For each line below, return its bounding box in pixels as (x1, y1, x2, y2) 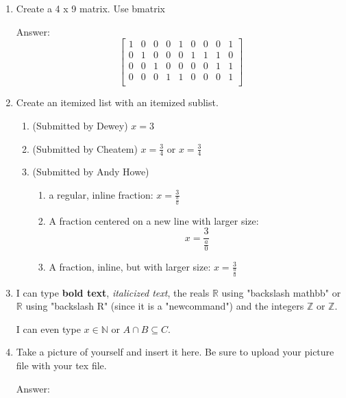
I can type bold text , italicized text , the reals (16, 285, 210, 299)
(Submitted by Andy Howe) (32, 164, 149, 179)
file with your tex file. (16, 358, 107, 372)
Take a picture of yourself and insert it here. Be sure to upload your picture (16, 345, 334, 359)
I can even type (16, 321, 81, 336)
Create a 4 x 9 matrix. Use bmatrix (16, 1, 165, 15)
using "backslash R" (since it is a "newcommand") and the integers (25, 299, 304, 313)
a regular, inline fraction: (49, 187, 153, 201)
